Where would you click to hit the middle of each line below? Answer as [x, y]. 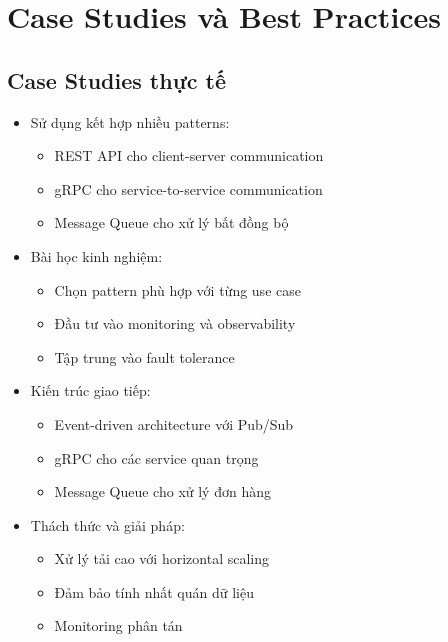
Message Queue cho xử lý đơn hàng [162, 491]
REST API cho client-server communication [189, 155]
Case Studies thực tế [116, 79]
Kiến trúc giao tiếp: [90, 390]
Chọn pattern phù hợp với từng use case [177, 289]
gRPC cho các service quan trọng [156, 457]
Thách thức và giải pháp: [107, 524]
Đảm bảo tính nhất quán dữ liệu [154, 591]
